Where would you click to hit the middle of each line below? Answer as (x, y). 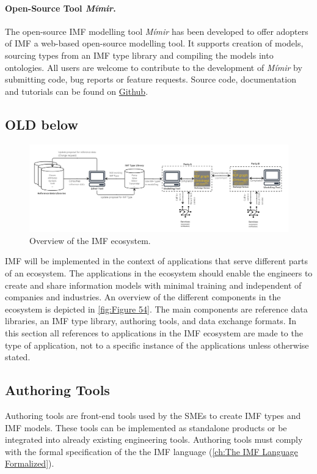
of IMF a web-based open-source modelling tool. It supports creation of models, (154, 43)
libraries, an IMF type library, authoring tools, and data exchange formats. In (151, 321)
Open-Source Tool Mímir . (60, 8)
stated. (18, 357)
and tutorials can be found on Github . (77, 91)
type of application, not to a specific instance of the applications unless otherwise (157, 345)
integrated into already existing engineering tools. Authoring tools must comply (154, 439)
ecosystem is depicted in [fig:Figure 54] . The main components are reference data (156, 309)
